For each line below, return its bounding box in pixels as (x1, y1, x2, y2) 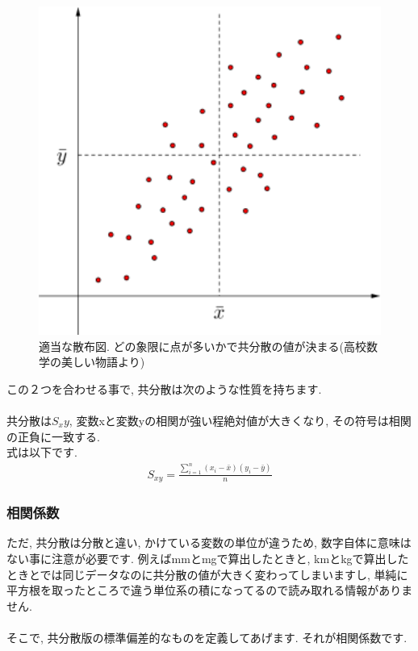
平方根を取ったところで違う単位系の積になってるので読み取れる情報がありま (6, 582, 413, 599)
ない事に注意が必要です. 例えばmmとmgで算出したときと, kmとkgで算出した (6, 549, 409, 566)
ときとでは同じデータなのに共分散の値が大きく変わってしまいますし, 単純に (6, 565, 408, 582)
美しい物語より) (61, 353, 145, 370)
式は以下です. (6, 444, 77, 461)
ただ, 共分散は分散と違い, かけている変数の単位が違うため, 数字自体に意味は (6, 534, 412, 551)
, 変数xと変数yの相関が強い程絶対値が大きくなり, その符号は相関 (69, 412, 412, 428)
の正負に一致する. (6, 428, 100, 444)
